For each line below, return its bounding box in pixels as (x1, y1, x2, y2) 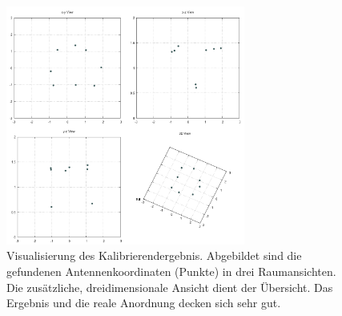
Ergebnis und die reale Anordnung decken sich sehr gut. (6, 294, 281, 311)
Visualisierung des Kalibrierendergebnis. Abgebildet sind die (6, 247, 302, 264)
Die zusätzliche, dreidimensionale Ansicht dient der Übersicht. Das (6, 278, 333, 295)
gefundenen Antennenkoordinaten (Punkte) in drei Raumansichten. (6, 262, 336, 279)
